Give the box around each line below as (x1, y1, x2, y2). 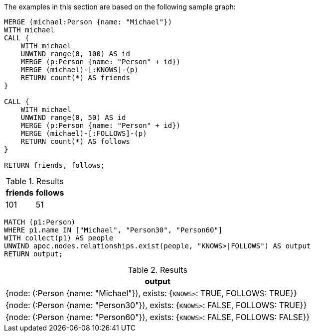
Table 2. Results (128, 265, 187, 275)
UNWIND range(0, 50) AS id (20, 113, 126, 121)
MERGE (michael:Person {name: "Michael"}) (4, 18, 172, 26)
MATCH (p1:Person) (4, 218, 76, 226)
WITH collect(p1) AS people (4, 234, 114, 242)
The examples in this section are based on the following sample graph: (4, 2, 236, 11)
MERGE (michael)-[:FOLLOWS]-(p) (20, 129, 147, 137)
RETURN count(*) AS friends (20, 74, 130, 82)
